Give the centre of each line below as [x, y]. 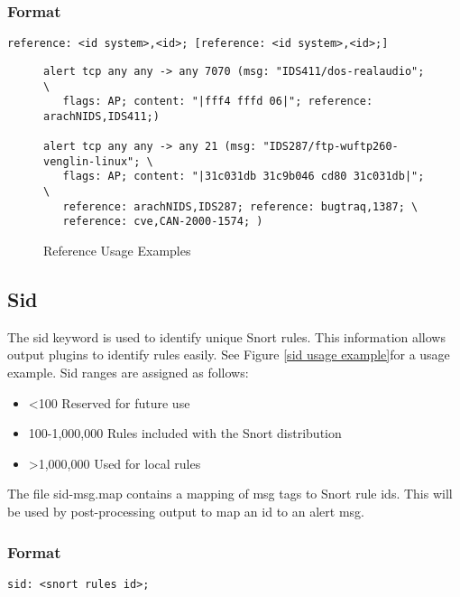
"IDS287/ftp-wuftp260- [331, 147]
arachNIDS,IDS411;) [101, 116]
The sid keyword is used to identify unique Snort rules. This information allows [226, 336]
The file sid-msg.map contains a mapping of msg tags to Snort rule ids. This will [230, 494]
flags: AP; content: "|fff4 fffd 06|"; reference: [218, 102]
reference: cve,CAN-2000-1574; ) [163, 222]
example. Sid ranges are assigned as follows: [128, 373]
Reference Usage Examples [117, 251]
